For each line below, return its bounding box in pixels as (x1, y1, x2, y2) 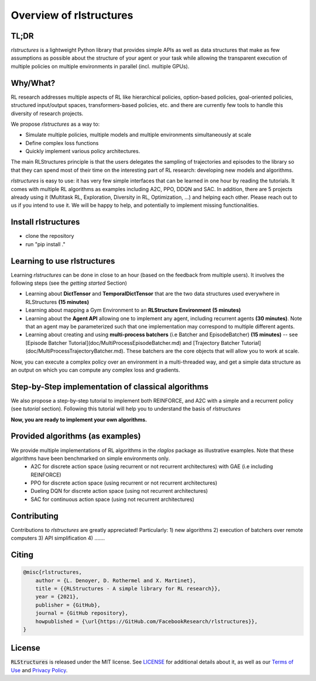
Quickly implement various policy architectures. (25, 148, 140, 155)
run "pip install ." (25, 240, 66, 248)
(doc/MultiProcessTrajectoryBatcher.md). (25, 348, 125, 355)
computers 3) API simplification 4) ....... (11, 535, 105, 542)
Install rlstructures (11, 217, 80, 227)
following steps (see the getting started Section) (11, 279, 128, 286)
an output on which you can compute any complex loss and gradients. (11, 366, 180, 374)
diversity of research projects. (11, 110, 84, 117)
